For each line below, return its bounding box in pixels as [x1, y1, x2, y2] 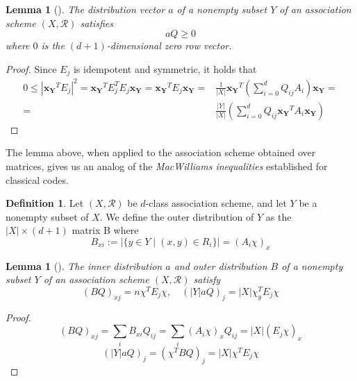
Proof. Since [6, 61, 57, 76]
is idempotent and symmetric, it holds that [73, 61, 257, 76]
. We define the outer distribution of [99, 209, 254, 223]
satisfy [193, 272, 221, 287]
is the [41, 38, 65, 53]
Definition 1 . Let [6, 196, 84, 210]
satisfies [80, 15, 114, 30]
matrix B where [72, 223, 139, 237]
